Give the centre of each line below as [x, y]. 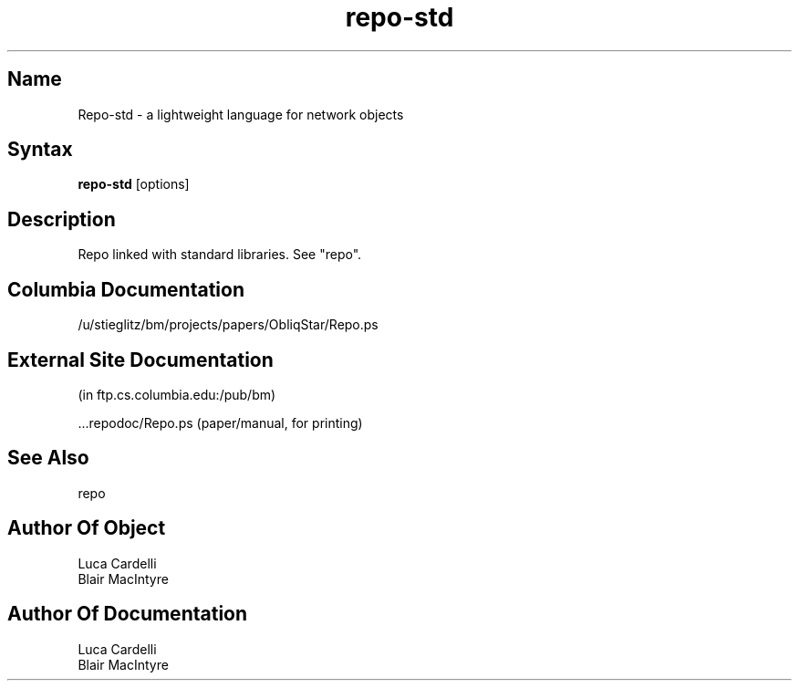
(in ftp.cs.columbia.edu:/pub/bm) [177, 394]
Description [62, 219]
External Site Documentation [140, 360]
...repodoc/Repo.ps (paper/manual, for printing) [220, 422]
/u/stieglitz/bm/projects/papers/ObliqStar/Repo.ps [228, 325]
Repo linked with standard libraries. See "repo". [220, 255]
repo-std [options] [134, 184]
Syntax [40, 150]
